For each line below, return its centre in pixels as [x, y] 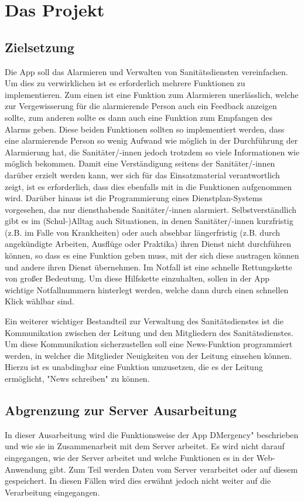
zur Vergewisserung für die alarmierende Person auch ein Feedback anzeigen [141, 106]
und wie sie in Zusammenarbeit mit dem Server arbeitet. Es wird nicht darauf [145, 446]
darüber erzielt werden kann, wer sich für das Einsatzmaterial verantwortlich [142, 174]
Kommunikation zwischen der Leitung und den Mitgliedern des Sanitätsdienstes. [149, 332]
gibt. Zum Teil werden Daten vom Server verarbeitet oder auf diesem [174, 469]
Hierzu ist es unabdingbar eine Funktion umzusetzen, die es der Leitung [134, 367]
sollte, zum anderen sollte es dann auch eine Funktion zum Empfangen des [139, 117]
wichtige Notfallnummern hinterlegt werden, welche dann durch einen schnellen [147, 289]
